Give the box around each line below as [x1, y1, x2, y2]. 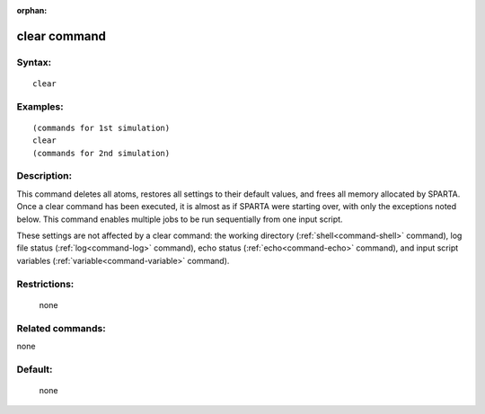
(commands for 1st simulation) [32, 122, 171, 133]
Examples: [16, 100, 64, 112]
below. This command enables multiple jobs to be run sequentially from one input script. [16, 214, 343, 225]
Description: [16, 170, 72, 182]
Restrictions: [16, 277, 75, 290]
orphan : [16, 5, 48, 15]
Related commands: [16, 322, 107, 334]
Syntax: [16, 56, 52, 68]
